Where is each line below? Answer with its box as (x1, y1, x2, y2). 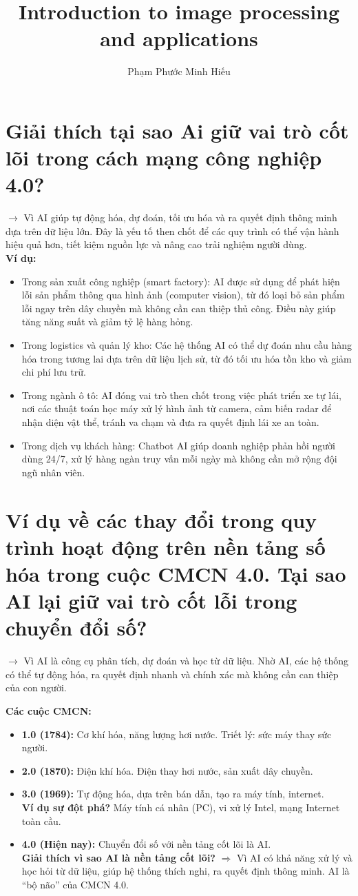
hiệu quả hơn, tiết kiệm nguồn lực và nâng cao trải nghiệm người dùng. (6, 237, 307, 252)
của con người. (6, 680, 67, 695)
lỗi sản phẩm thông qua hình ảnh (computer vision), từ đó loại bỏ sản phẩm (21, 287, 345, 302)
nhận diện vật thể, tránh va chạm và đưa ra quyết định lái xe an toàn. (21, 414, 319, 429)
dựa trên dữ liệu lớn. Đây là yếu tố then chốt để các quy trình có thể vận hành (6, 223, 339, 238)
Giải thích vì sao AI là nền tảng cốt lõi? (21, 850, 215, 864)
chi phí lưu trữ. (21, 365, 86, 379)
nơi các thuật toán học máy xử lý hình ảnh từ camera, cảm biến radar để (21, 401, 332, 416)
